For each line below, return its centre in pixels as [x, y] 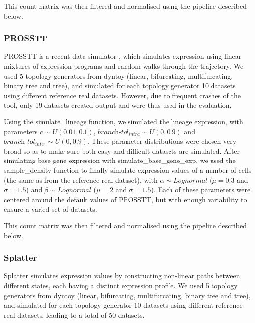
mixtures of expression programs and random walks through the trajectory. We [124, 66]
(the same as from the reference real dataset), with [81, 180]
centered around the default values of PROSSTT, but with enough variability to [126, 199]
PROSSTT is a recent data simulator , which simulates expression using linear [123, 56]
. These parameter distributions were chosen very [162, 141]
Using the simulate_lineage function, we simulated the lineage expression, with [124, 121]
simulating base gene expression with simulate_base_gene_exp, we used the [120, 160]
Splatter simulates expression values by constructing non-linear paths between [122, 276]
